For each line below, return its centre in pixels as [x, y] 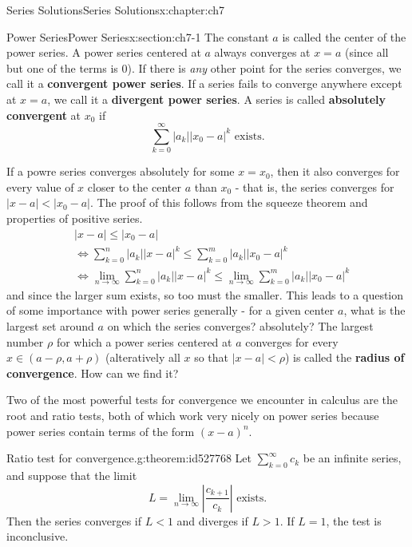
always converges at [262, 52]
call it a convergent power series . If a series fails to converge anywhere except [204, 83]
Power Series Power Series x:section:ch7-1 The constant [138, 36]
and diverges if [212, 520]
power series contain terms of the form [101, 431]
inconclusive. [38, 536]
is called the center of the [344, 36]
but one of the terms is [62, 67]
